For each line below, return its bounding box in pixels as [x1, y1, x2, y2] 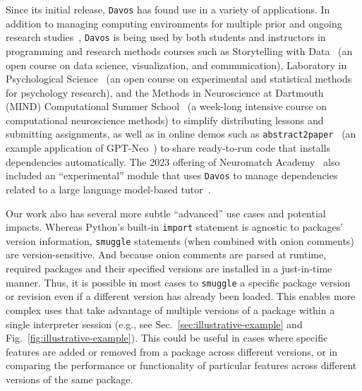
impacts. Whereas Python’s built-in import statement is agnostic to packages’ [6, 219, 344, 234]
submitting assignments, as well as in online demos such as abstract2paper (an [6, 126, 356, 141]
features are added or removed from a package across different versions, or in [6, 344, 338, 359]
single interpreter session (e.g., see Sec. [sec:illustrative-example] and [6, 316, 303, 331]
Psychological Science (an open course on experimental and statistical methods [6, 71, 352, 86]
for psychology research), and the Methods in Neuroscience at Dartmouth [6, 85, 324, 100]
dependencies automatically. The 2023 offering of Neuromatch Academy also [6, 154, 340, 169]
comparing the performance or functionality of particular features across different [6, 358, 357, 373]
